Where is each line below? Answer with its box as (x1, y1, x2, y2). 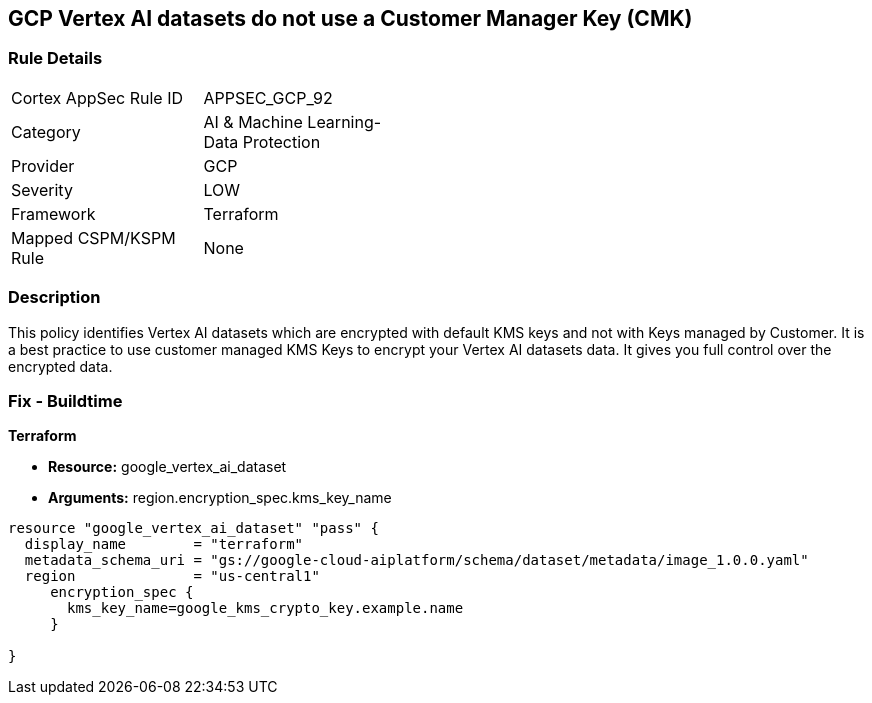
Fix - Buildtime (8, 390, 123, 411)
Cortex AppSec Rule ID (11, 87, 184, 108)
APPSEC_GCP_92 (203, 87, 333, 108)
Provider (11, 155, 75, 176)
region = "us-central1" (24, 568, 320, 585)
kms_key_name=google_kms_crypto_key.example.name (67, 600, 464, 617)
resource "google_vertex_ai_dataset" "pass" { (8, 520, 379, 537)
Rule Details (8, 48, 103, 69)
